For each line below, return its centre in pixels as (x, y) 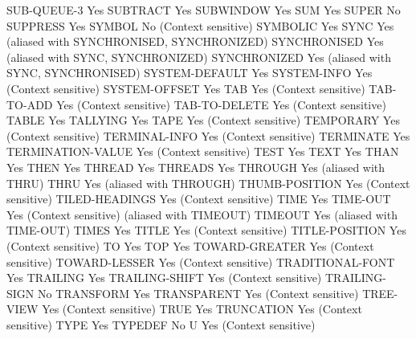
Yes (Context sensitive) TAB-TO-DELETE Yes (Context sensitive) (221, 104)
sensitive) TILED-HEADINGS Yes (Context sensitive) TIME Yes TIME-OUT (199, 199)
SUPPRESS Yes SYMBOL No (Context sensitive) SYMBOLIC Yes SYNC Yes (200, 25)
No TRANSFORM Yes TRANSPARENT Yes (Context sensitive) (198, 293)
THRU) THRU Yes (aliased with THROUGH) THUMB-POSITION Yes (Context (208, 183)
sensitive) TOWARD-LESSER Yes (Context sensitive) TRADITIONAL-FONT (201, 261)
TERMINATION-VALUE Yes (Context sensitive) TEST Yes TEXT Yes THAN (203, 151)
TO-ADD (30, 104)
